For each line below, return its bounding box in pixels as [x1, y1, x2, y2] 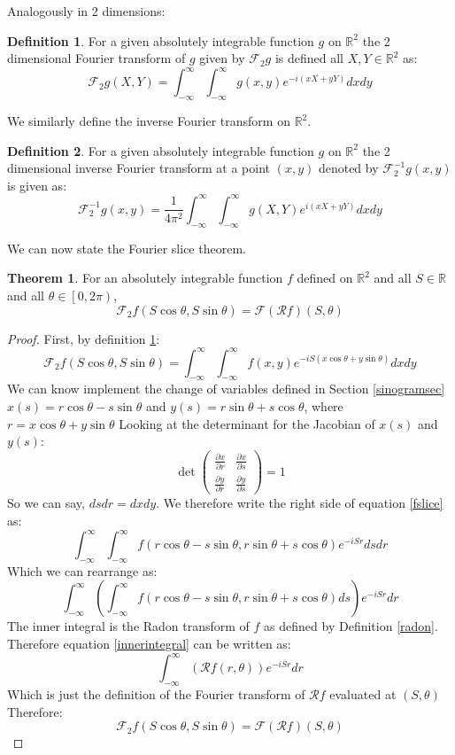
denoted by [318, 159, 379, 177]
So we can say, [7, 494, 85, 512]
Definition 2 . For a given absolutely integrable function [7, 141, 314, 160]
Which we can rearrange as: [7, 561, 158, 580]
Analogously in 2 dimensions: [7, 2, 166, 19]
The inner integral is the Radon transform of [7, 617, 250, 635]
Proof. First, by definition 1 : [7, 329, 160, 347]
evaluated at [329, 684, 397, 703]
